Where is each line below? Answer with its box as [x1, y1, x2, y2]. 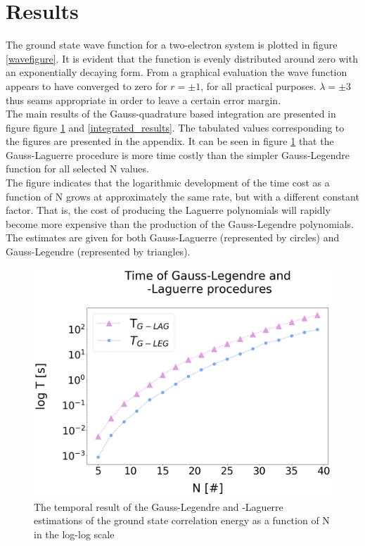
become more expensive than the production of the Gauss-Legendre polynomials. [6, 216, 354, 231]
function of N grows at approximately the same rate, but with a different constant [6, 189, 359, 203]
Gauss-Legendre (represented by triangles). [6, 244, 191, 259]
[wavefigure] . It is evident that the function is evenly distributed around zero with [6, 51, 358, 65]
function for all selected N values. [6, 161, 149, 176]
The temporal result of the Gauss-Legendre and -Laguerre [34, 499, 283, 514]
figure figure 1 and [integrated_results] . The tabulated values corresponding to [6, 120, 345, 134]
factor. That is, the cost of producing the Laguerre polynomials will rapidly [6, 203, 331, 217]
